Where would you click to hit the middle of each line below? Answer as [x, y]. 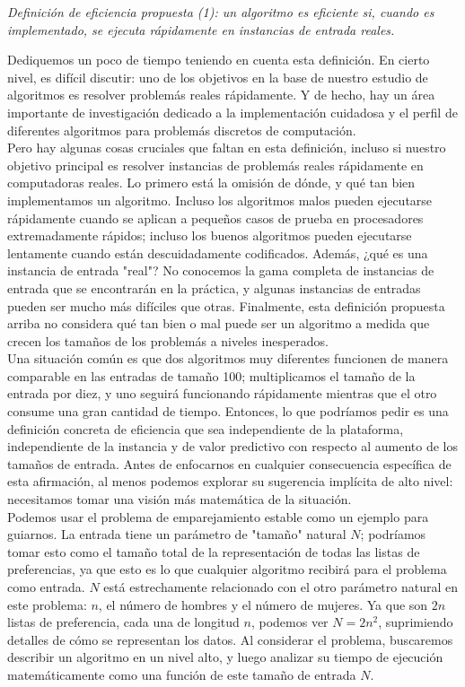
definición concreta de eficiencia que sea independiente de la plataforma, [206, 428]
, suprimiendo [416, 622]
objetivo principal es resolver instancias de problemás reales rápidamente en [215, 165]
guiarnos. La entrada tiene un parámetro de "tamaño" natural [177, 534]
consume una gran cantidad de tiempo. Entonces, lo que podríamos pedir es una [228, 411]
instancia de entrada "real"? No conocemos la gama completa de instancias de [221, 270]
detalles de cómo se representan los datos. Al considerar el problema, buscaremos [230, 639]
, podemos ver [290, 622]
